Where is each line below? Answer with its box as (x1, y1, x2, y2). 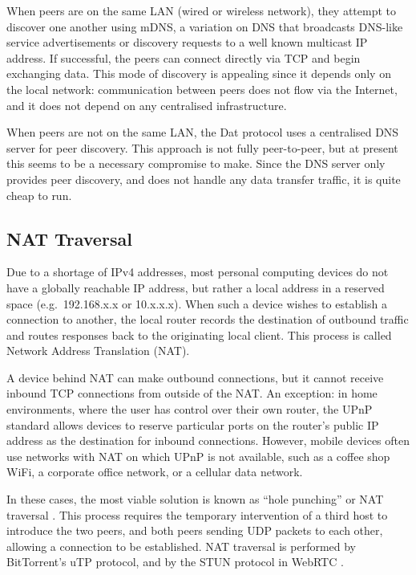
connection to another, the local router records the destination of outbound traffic (6, 311, 409, 328)
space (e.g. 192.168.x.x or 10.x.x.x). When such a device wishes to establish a (6, 295, 387, 312)
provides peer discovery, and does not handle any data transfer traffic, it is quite (6, 170, 401, 187)
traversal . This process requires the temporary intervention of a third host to (6, 506, 388, 523)
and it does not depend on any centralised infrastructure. (6, 96, 287, 113)
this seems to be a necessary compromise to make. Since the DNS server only (6, 155, 386, 172)
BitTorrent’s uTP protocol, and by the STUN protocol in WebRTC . (6, 553, 344, 570)
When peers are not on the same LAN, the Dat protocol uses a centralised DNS (6, 124, 399, 141)
